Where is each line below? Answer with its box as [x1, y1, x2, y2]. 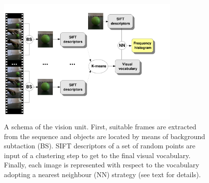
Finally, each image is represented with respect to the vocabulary [4, 160, 199, 170]
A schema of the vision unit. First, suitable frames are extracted [4, 121, 197, 131]
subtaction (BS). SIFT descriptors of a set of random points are [4, 141, 195, 151]
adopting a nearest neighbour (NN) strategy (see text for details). [4, 169, 201, 179]
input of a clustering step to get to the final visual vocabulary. [4, 150, 191, 160]
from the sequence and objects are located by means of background [4, 131, 205, 141]
